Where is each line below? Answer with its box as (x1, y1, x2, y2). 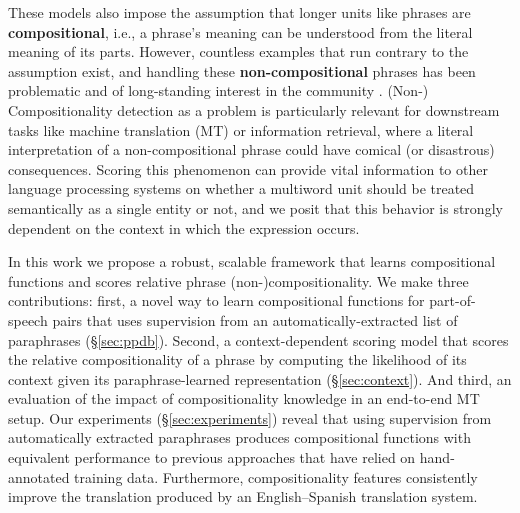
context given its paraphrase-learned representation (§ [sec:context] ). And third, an (8, 368, 512, 389)
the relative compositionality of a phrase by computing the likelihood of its (8, 349, 467, 370)
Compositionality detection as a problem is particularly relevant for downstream (8, 99, 500, 120)
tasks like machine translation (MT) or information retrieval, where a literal (8, 119, 474, 140)
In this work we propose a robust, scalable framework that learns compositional (8, 251, 496, 272)
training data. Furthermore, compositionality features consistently (74, 466, 478, 487)
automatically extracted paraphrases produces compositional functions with (8, 427, 471, 448)
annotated (8, 466, 70, 487)
